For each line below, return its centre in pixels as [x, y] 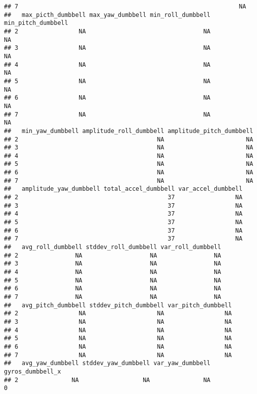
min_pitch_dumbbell [36, 23]
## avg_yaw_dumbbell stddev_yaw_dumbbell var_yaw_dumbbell [107, 363]
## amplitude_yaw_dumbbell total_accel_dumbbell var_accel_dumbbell [123, 189]
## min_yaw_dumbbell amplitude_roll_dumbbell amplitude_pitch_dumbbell [129, 131]
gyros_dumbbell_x [33, 371]
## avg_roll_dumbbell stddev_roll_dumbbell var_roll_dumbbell [113, 247]
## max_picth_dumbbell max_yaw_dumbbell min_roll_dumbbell [107, 15]
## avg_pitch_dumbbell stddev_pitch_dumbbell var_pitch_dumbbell [118, 305]
